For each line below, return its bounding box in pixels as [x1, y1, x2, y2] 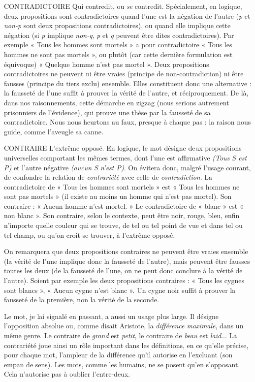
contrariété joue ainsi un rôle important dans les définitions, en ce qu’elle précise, [4, 340, 249, 350]
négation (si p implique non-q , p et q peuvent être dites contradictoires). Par [4, 30, 234, 40]
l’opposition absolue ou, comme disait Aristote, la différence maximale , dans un [4, 320, 244, 331]
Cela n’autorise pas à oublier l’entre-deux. [4, 369, 130, 379]
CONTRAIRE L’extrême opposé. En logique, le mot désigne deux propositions [4, 143, 242, 153]
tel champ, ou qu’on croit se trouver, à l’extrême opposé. [4, 229, 175, 240]
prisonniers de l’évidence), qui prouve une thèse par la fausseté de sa [4, 107, 211, 117]
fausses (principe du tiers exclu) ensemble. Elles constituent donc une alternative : [4, 78, 252, 88]
